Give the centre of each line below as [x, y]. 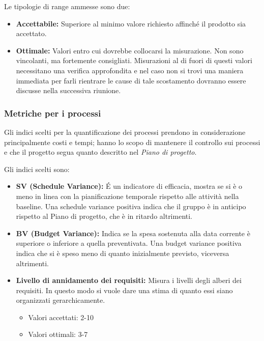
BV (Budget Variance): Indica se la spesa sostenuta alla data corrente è [133, 233]
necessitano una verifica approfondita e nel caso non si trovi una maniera [130, 70]
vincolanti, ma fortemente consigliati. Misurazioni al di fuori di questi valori [134, 60]
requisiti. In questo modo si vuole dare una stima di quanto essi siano [124, 290]
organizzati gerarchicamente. [61, 300]
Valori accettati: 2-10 [61, 317]
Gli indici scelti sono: [37, 169]
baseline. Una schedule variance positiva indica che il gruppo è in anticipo [131, 206]
